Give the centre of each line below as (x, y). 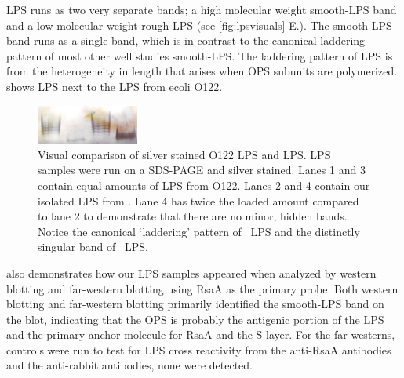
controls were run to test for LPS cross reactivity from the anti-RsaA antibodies (199, 349)
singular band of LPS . (93, 247)
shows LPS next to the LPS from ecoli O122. (115, 86)
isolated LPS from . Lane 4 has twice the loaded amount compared (198, 200)
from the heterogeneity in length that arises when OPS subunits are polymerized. (202, 71)
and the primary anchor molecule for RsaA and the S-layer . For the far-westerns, (201, 334)
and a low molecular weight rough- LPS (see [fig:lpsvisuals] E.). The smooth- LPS (199, 25)
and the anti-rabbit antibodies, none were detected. (130, 365)
